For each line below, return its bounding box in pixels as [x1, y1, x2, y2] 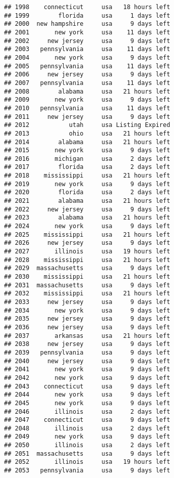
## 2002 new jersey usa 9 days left [4, 37, 170, 45]
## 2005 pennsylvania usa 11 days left [4, 62, 170, 70]
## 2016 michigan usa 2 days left [4, 155, 170, 162]
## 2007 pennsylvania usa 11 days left [4, 79, 170, 86]
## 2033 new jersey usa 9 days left [4, 298, 170, 306]
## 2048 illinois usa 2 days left [4, 424, 170, 432]
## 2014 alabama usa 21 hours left [4, 138, 170, 146]
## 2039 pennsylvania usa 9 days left [4, 349, 170, 356]
